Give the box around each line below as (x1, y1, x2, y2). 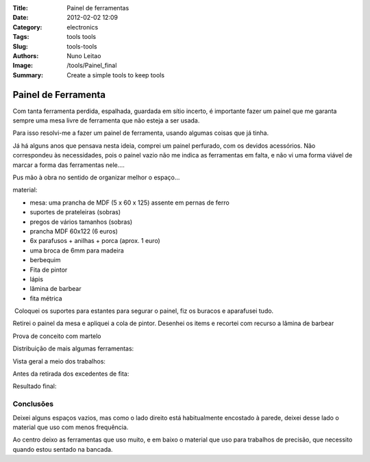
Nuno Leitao (66, 51, 101, 60)
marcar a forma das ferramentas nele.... (12, 161, 125, 169)
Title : (12, 4, 29, 12)
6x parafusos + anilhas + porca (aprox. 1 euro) (29, 237, 160, 245)
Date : (12, 14, 29, 22)
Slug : (12, 42, 29, 51)
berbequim (29, 256, 61, 264)
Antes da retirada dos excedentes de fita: (12, 370, 129, 378)
